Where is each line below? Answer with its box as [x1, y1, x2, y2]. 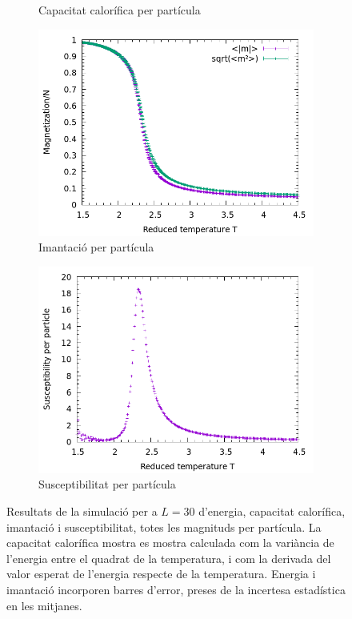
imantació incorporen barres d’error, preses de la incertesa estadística [6, 581, 346, 597]
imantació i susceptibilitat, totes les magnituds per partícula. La [6, 518, 322, 535]
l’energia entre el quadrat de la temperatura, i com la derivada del [6, 549, 331, 566]
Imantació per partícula [38, 239, 154, 255]
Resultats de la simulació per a [6, 502, 158, 519]
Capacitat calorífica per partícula [38, 2, 201, 18]
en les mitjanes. [6, 597, 82, 613]
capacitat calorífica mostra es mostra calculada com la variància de [6, 534, 334, 551]
